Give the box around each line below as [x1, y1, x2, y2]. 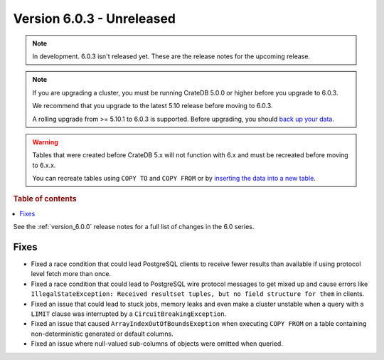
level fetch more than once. [31, 270, 112, 278]
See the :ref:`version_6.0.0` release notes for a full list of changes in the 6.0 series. [13, 223, 255, 231]
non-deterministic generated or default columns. [31, 329, 174, 338]
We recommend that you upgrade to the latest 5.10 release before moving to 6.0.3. [32, 102, 273, 110]
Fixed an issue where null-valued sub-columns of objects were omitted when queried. [31, 339, 284, 348]
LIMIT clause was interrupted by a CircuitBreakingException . [31, 309, 227, 318]
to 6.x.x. [32, 161, 56, 169]
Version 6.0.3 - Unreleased [13, 11, 176, 26]
